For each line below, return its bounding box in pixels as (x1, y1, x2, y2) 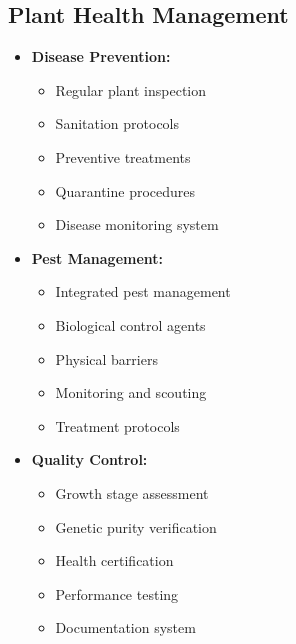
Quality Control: (31, 449, 148, 470)
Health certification (55, 550, 174, 571)
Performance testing (55, 583, 179, 604)
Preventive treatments (55, 146, 191, 167)
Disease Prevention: (31, 46, 171, 67)
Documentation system (55, 617, 196, 638)
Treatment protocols (55, 415, 180, 436)
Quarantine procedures (55, 180, 196, 201)
